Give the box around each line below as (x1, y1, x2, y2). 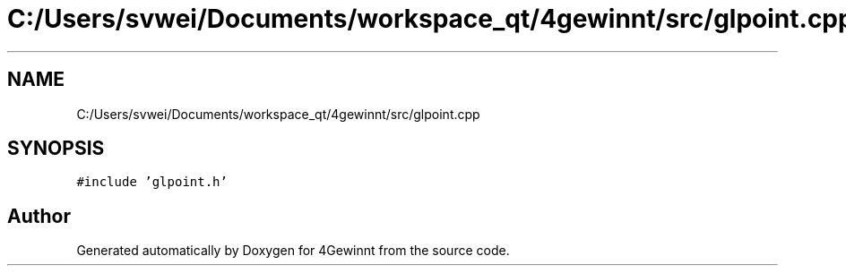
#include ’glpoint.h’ (76, 175, 228, 190)
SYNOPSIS (7, 137, 105, 160)
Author (7, 204, 71, 227)
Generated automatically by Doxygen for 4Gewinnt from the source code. (76, 243, 510, 259)
